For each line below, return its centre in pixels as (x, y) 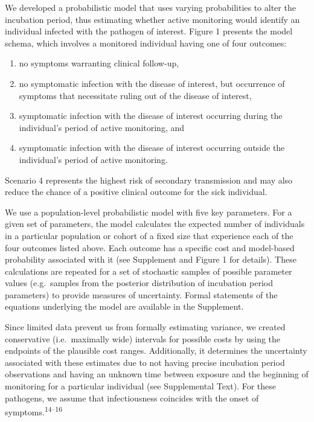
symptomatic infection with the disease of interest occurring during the (151, 116)
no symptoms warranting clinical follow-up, (99, 63)
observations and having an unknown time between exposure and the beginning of (157, 374)
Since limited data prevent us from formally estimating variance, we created (145, 327)
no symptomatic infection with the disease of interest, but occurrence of (152, 83)
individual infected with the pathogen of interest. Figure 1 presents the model (149, 31)
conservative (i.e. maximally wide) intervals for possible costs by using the (143, 338)
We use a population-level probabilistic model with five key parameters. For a (149, 212)
